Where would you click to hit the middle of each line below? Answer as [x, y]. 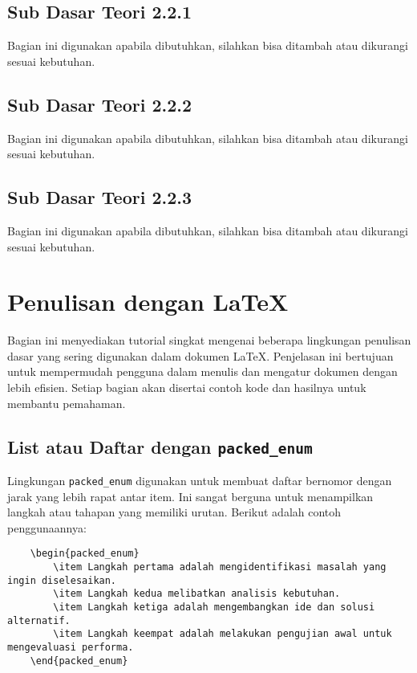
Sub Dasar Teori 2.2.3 [100, 197]
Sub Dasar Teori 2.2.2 [100, 104]
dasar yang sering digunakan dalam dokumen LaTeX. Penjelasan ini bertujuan [200, 355]
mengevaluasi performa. [71, 648]
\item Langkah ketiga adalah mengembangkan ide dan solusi [214, 608]
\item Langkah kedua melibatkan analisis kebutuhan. [197, 594]
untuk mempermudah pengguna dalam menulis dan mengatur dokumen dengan [202, 371]
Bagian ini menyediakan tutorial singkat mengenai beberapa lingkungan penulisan [209, 340]
